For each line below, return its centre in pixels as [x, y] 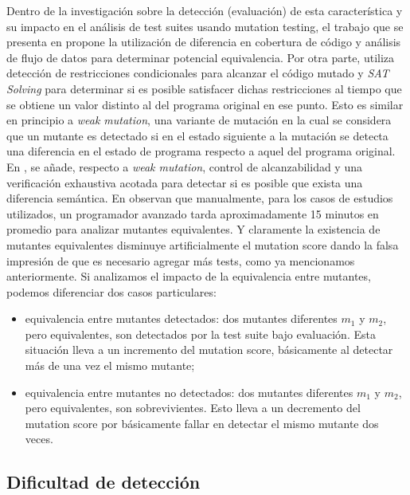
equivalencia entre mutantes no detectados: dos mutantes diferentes [189, 392]
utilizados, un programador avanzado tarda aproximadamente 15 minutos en [193, 213]
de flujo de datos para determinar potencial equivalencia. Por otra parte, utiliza [201, 57]
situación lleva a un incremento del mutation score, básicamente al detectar [209, 350]
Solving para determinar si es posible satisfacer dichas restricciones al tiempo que [204, 88]
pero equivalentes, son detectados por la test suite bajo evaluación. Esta [200, 334]
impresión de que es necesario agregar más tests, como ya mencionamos [181, 260]
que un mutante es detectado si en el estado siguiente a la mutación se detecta [197, 135]
